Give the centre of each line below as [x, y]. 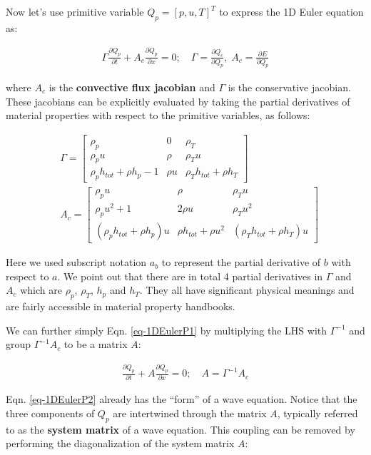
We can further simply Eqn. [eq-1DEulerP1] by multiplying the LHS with [167, 330]
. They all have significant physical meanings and [247, 290]
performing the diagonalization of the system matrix [120, 443]
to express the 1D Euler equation [291, 11]
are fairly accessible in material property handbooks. [121, 306]
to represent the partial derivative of [241, 262]
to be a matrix [96, 344]
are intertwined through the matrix [190, 413]
